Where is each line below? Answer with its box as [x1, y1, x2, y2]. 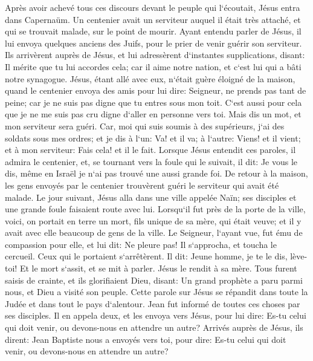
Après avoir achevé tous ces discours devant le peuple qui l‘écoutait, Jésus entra [5, 1, 300, 13]
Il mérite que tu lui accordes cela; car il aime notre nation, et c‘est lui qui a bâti [5, 60, 302, 73]
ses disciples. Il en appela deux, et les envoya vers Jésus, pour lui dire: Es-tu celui [5, 309, 306, 322]
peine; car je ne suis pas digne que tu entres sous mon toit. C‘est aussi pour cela [5, 96, 302, 108]
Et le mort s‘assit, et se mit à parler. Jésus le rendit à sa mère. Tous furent [19, 262, 297, 275]
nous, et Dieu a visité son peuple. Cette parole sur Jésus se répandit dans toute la [5, 285, 308, 298]
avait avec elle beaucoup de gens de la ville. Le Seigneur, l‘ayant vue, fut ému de [5, 226, 303, 239]
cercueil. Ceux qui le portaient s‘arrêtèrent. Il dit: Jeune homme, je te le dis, [5, 250, 288, 262]
